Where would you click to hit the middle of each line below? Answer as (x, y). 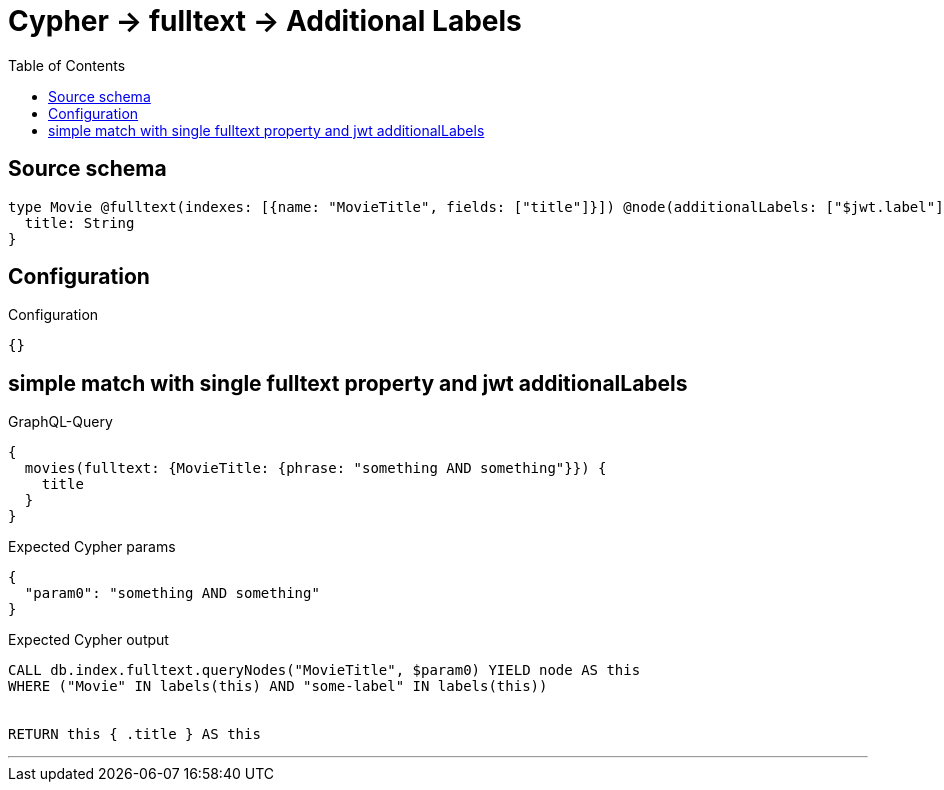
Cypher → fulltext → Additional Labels (265, 21)
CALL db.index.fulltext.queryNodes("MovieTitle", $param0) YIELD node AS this (324, 670)
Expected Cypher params (92, 547)
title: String (79, 222)
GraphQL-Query (60, 422)
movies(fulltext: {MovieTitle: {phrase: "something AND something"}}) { (315, 468)
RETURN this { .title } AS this (134, 734)
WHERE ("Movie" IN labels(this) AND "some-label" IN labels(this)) (278, 686)
